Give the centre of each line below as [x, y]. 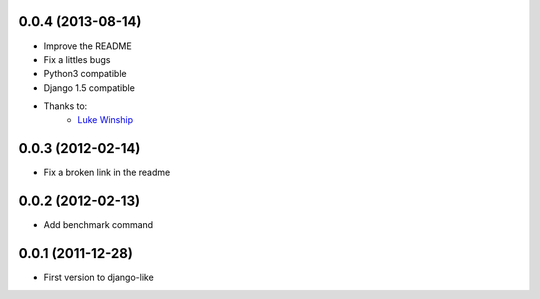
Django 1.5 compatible [89, 87]
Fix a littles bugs [77, 59]
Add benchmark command [98, 225]
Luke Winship [105, 120]
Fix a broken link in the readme [107, 172]
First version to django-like [98, 277]
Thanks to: [65, 106]
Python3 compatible [85, 74]
